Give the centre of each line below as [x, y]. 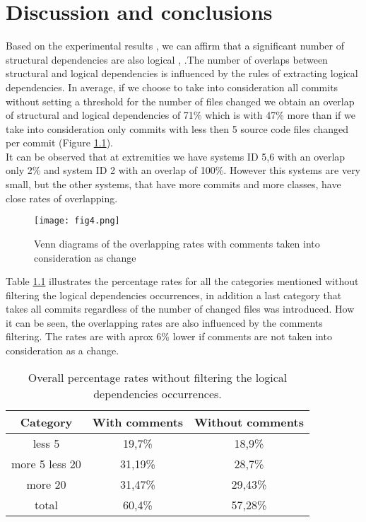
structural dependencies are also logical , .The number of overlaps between [167, 59]
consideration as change [85, 257]
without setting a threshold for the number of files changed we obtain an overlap [180, 101]
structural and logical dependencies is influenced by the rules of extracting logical [182, 73]
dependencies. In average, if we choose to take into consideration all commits [172, 87]
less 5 [46, 443]
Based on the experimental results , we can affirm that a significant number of [175, 46]
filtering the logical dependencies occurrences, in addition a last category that [174, 295]
